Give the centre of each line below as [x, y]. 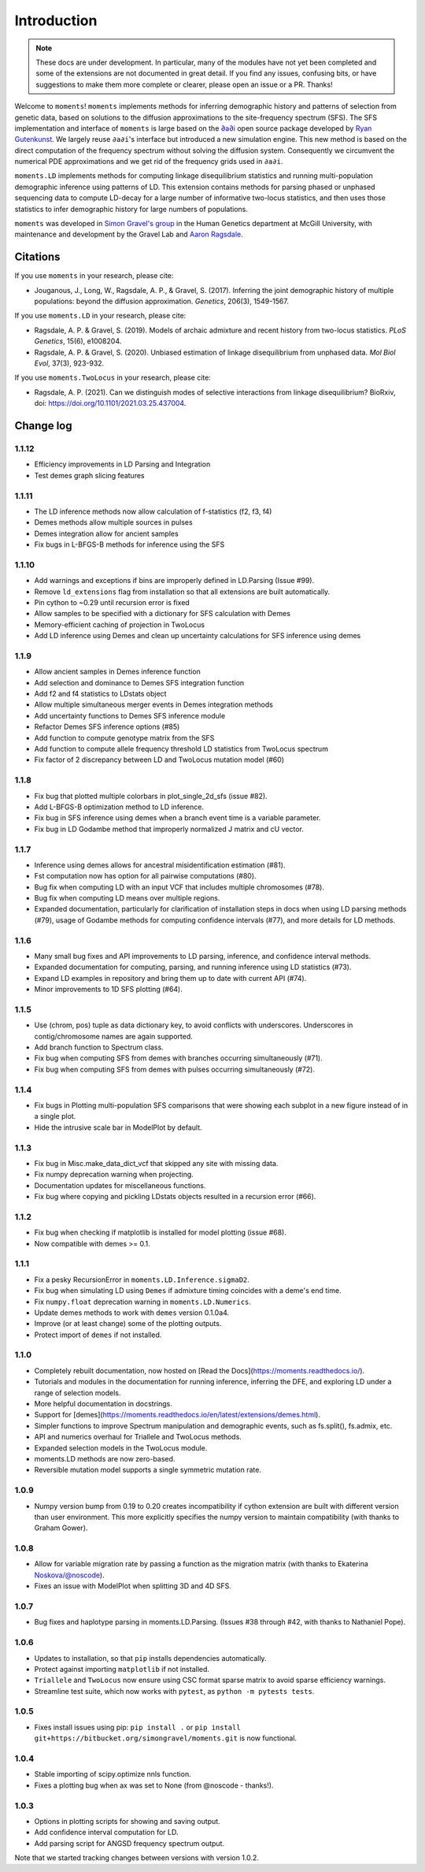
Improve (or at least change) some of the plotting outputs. [128, 1324]
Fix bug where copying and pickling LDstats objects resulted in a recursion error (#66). [175, 1197]
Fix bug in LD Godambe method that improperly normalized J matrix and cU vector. [169, 829]
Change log [43, 426]
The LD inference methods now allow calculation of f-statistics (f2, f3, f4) [153, 511]
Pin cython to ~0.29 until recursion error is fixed [112, 602]
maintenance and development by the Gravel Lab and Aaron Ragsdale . [129, 234]
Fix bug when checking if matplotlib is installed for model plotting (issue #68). [160, 1232]
